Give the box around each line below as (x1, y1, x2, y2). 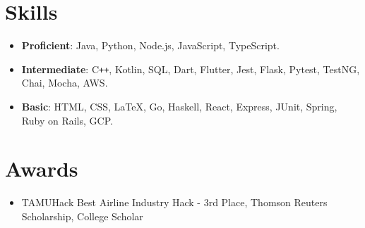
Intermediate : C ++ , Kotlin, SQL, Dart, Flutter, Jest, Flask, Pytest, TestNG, (21, 61, 360, 76)
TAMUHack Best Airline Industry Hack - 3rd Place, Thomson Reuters (21, 195, 328, 210)
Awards (5, 154, 78, 183)
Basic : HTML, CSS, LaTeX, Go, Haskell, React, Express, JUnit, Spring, (21, 99, 337, 113)
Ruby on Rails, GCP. (21, 113, 113, 127)
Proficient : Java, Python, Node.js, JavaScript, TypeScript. (21, 38, 280, 53)
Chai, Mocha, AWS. (21, 75, 108, 90)
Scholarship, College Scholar (21, 208, 143, 223)
